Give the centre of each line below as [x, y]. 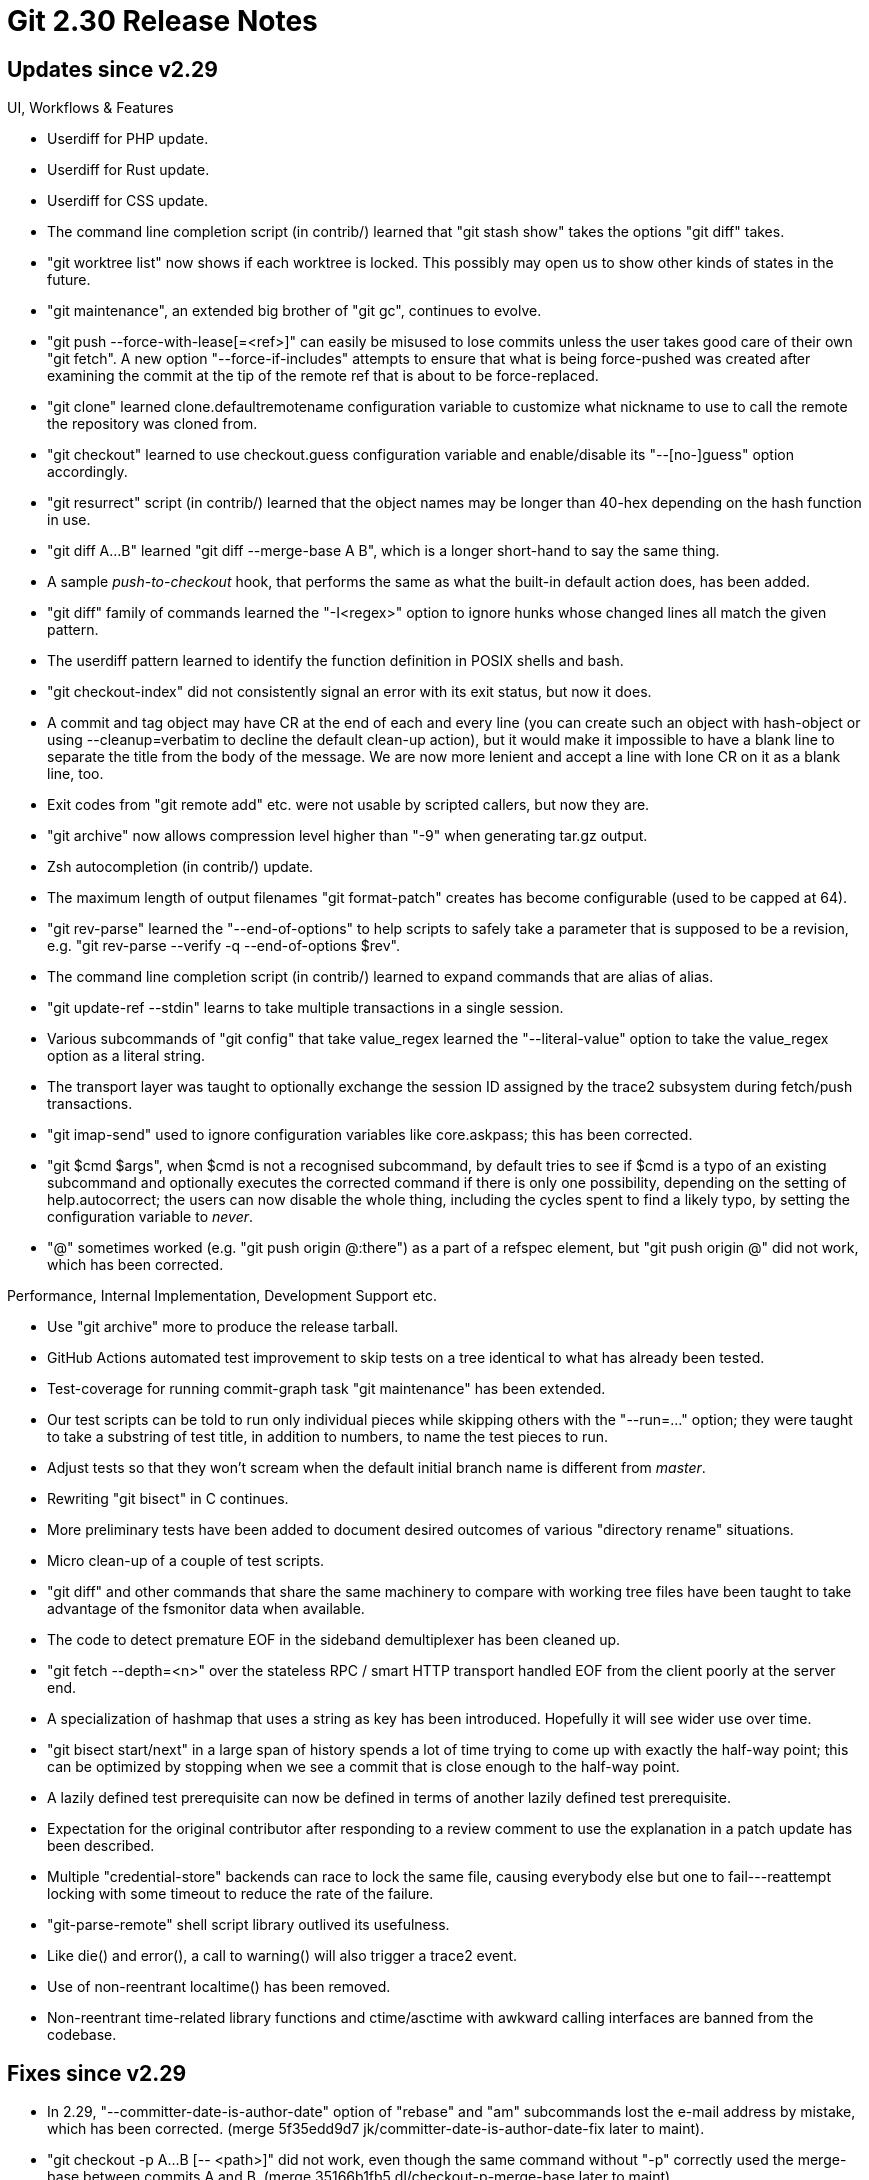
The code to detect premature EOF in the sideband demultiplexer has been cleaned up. [334, 1640]
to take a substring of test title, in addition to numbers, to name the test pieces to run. [327, 1437]
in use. [69, 520]
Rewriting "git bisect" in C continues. [168, 1499]
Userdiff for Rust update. [128, 170]
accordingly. [87, 472]
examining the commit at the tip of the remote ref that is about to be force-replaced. [323, 376]
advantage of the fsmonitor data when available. [206, 1609]
